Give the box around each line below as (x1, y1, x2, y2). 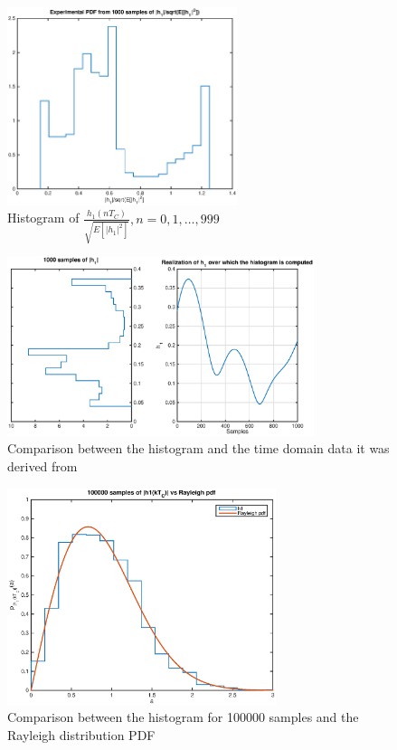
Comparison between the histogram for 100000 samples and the (7, 707, 359, 726)
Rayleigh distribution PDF (7, 725, 156, 744)
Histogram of (7, 208, 80, 227)
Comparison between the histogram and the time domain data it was (7, 439, 390, 458)
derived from (7, 457, 78, 476)
